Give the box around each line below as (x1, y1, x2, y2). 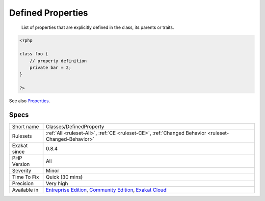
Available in (12, 186, 39, 193)
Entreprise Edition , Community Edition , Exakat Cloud (46, 186, 167, 193)
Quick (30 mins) (46, 174, 83, 180)
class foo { (19, 51, 49, 57)
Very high (46, 180, 68, 187)
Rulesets (12, 133, 32, 139)
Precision (12, 180, 34, 187)
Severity (12, 167, 31, 174)
